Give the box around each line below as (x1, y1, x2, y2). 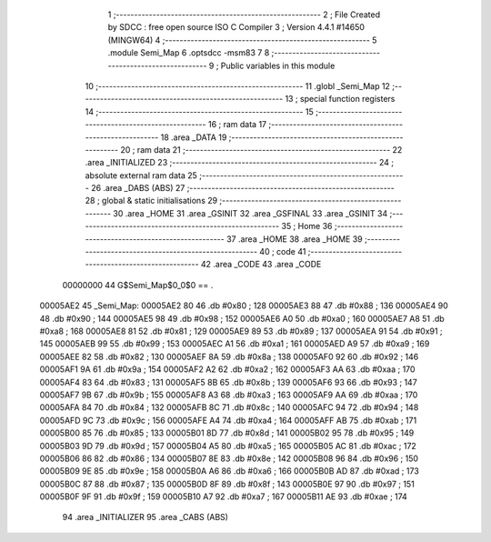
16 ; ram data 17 (207, 119, 267, 130)
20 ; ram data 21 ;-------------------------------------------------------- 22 (119, 144, 403, 155)
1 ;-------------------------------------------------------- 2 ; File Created (107, 9, 381, 20)
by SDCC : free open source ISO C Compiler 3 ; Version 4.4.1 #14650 (107, 22, 366, 33)
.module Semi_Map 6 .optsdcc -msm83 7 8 (107, 47, 270, 58)
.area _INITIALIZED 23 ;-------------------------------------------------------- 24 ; (85, 157, 395, 168)
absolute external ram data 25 (85, 169, 197, 181)
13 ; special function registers (285, 94, 396, 105)
